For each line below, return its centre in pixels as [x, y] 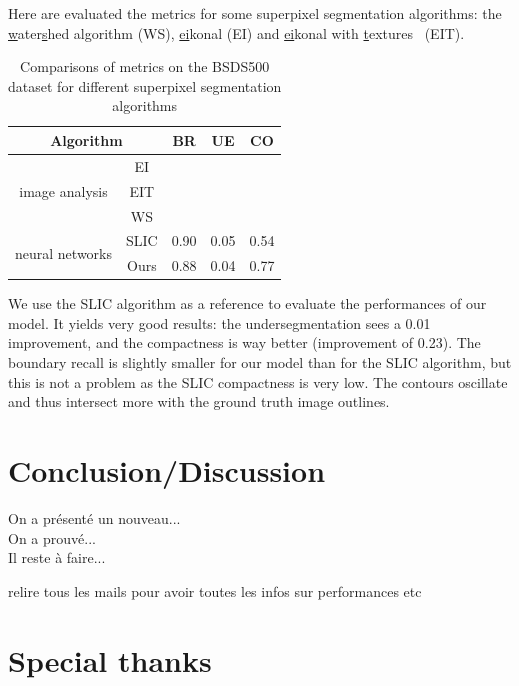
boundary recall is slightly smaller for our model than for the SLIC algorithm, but [260, 362]
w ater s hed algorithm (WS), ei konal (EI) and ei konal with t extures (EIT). [236, 32]
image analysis [63, 190]
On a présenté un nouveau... [94, 517]
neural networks [63, 252]
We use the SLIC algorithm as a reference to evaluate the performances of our [247, 303]
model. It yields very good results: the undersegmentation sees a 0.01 [219, 322]
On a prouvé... [52, 537]
